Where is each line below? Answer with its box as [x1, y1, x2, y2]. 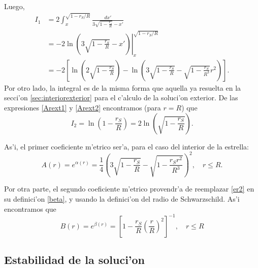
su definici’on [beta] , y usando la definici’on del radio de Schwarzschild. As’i [4, 194, 240, 204]
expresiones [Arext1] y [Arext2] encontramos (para [4, 102, 161, 112]
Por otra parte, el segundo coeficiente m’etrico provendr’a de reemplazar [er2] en [4, 183, 254, 194]
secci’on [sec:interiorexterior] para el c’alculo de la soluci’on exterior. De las [4, 92, 238, 103]
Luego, [4, 1, 25, 11]
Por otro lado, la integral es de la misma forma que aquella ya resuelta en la [4, 82, 241, 93]
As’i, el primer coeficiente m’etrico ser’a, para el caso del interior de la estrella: [4, 141, 249, 151]
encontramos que [4, 203, 56, 214]
